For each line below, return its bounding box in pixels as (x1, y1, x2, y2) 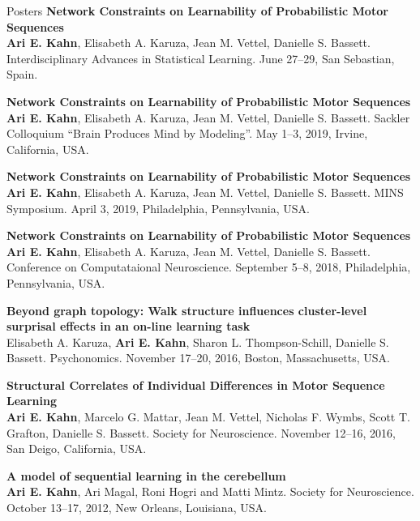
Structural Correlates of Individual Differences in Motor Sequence (6, 376, 385, 393)
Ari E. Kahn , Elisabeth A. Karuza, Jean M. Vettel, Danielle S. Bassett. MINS (6, 183, 404, 200)
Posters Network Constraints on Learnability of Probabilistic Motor (6, 2, 388, 19)
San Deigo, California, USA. (6, 440, 147, 457)
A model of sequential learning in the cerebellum (6, 467, 286, 484)
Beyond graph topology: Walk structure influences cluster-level (6, 301, 367, 318)
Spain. (6, 66, 38, 83)
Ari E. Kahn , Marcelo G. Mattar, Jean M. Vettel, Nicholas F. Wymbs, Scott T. (6, 408, 410, 425)
